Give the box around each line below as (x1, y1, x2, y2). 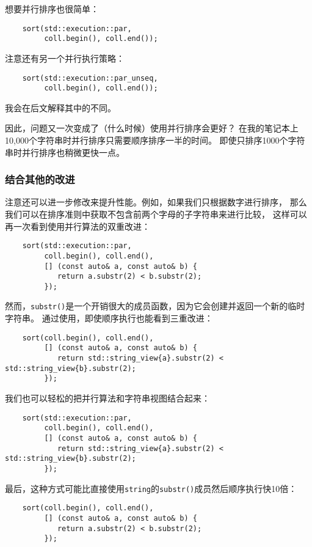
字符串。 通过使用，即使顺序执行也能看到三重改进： (5, 312, 213, 325)
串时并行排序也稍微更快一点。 (5, 145, 125, 158)
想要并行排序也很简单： (5, 2, 99, 15)
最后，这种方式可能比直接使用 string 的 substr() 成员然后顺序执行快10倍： (5, 482, 297, 494)
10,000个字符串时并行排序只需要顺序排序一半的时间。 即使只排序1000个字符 (5, 134, 305, 146)
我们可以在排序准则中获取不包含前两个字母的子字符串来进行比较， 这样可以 (5, 208, 307, 220)
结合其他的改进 (5, 172, 75, 187)
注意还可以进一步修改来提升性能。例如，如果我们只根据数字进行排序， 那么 (5, 196, 307, 208)
